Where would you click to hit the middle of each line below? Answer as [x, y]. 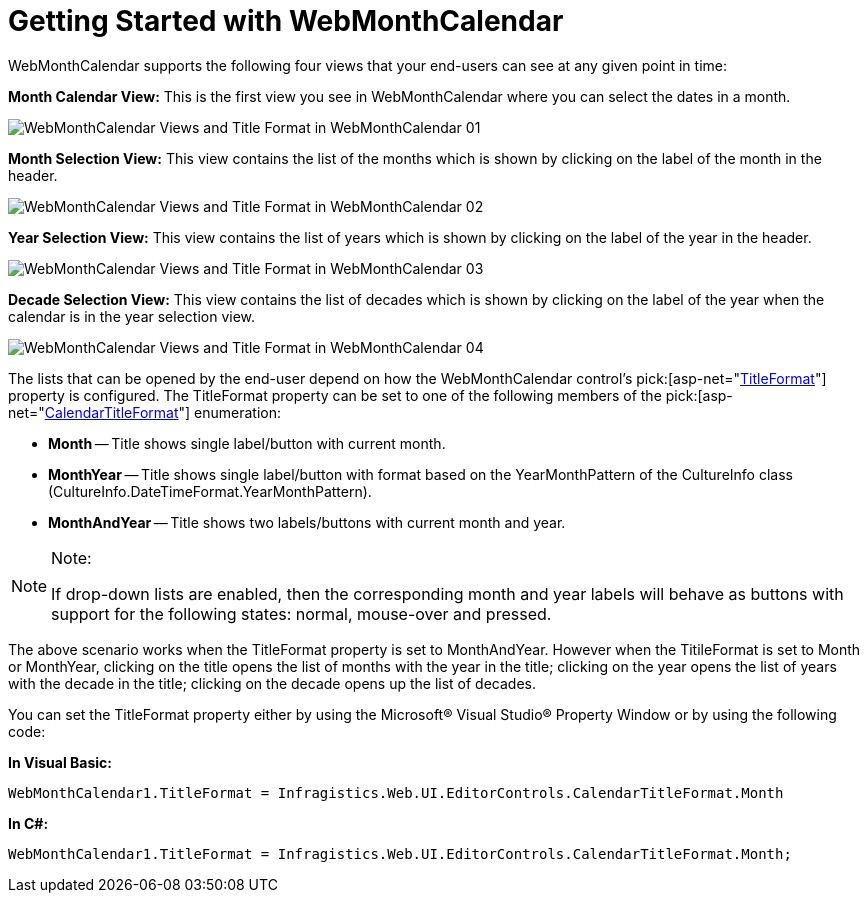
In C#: [28, 823]
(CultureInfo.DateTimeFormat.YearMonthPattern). [210, 491]
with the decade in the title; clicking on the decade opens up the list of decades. [272, 683]
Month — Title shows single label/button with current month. [247, 443]
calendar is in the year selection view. [132, 316]
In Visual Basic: [60, 762]
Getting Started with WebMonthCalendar [286, 21]
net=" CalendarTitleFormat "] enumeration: [145, 412]
